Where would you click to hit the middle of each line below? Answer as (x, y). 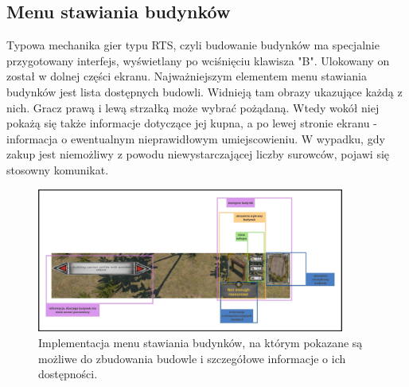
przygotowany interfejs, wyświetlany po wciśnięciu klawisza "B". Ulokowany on (198, 60)
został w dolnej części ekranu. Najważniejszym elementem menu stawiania (187, 76)
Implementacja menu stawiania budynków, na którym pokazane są (201, 342)
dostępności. (68, 374)
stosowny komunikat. (58, 169)
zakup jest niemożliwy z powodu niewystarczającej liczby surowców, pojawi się (198, 154)
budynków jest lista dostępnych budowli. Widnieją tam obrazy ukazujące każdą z (204, 91)
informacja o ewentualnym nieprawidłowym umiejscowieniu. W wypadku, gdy (196, 138)
